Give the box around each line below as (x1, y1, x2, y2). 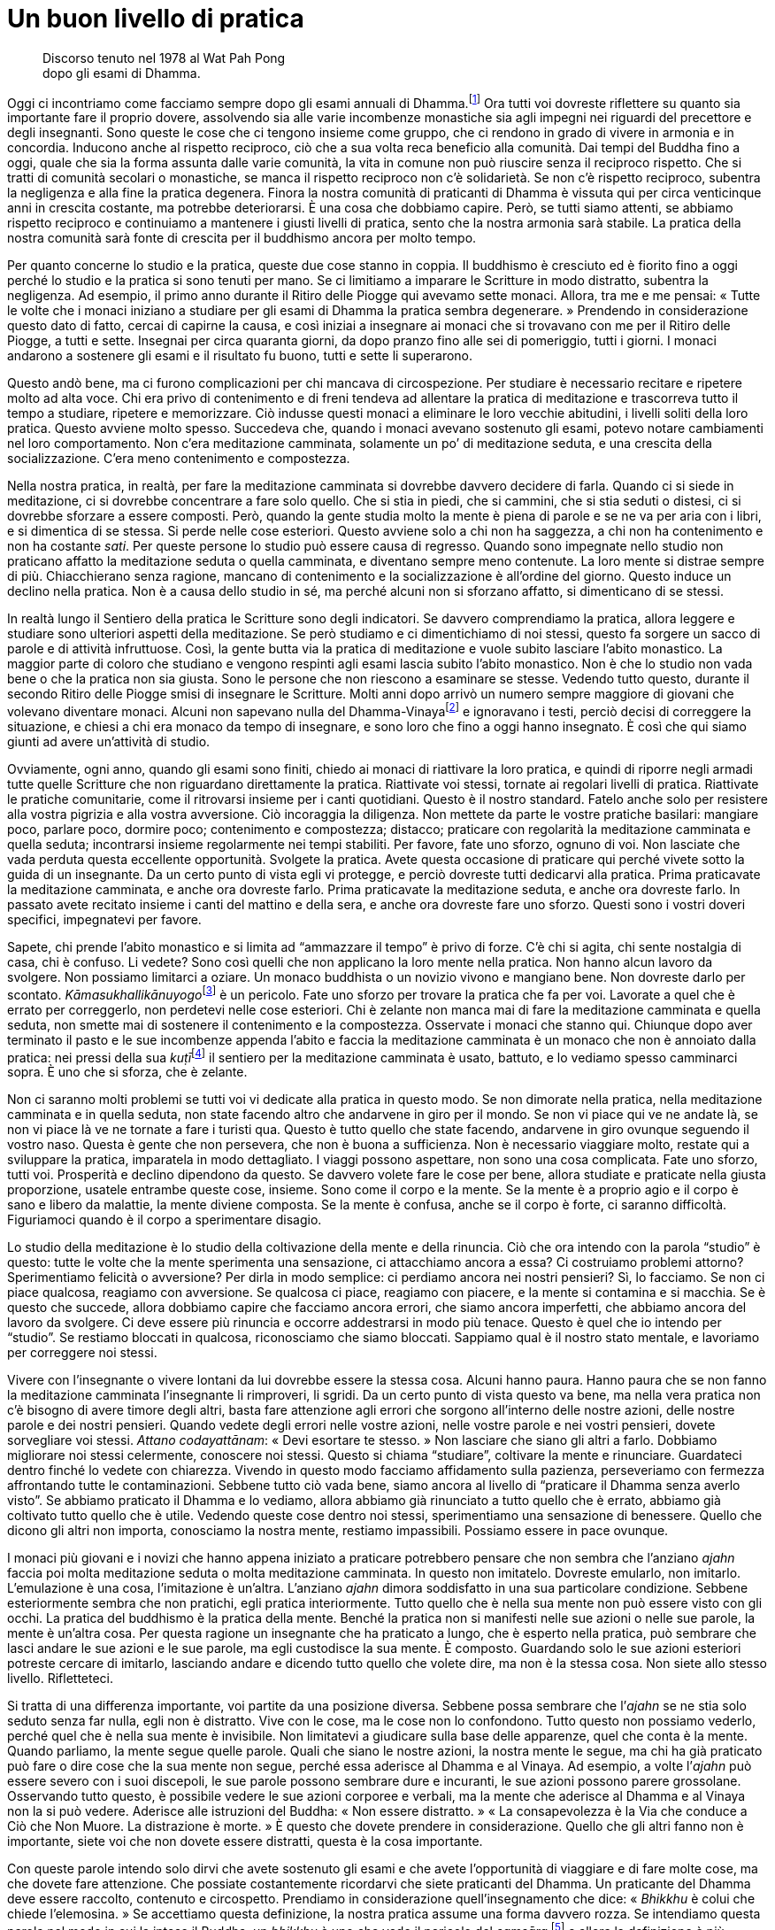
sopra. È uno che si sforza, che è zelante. (7, 1064, 248, 1080)
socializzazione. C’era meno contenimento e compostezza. (7, 451, 350, 467)
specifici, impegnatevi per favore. (7, 912, 202, 928)
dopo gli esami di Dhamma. (42, 65, 201, 81)
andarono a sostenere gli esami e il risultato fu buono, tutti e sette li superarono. (7, 348, 473, 364)
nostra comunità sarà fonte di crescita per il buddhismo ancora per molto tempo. (7, 230, 477, 246)
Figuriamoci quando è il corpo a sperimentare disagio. (7, 1212, 322, 1228)
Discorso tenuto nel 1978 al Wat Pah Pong (42, 50, 286, 66)
